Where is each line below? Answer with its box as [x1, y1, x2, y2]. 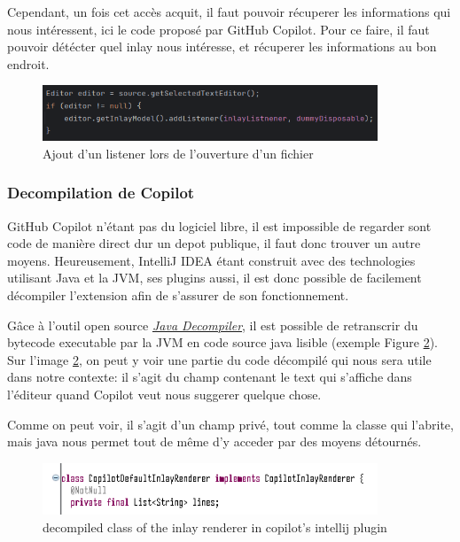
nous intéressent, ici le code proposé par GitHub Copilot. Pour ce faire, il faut [7, 19, 430, 38]
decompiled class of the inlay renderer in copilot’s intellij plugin [43, 517, 387, 536]
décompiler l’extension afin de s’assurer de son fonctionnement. [7, 286, 349, 305]
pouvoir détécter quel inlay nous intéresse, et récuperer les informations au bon [7, 37, 437, 56]
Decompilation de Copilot [7, 182, 195, 204]
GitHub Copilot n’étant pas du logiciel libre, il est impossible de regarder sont [7, 216, 432, 235]
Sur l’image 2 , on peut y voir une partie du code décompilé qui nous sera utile [7, 350, 432, 368]
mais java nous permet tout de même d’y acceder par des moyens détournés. [7, 432, 422, 451]
